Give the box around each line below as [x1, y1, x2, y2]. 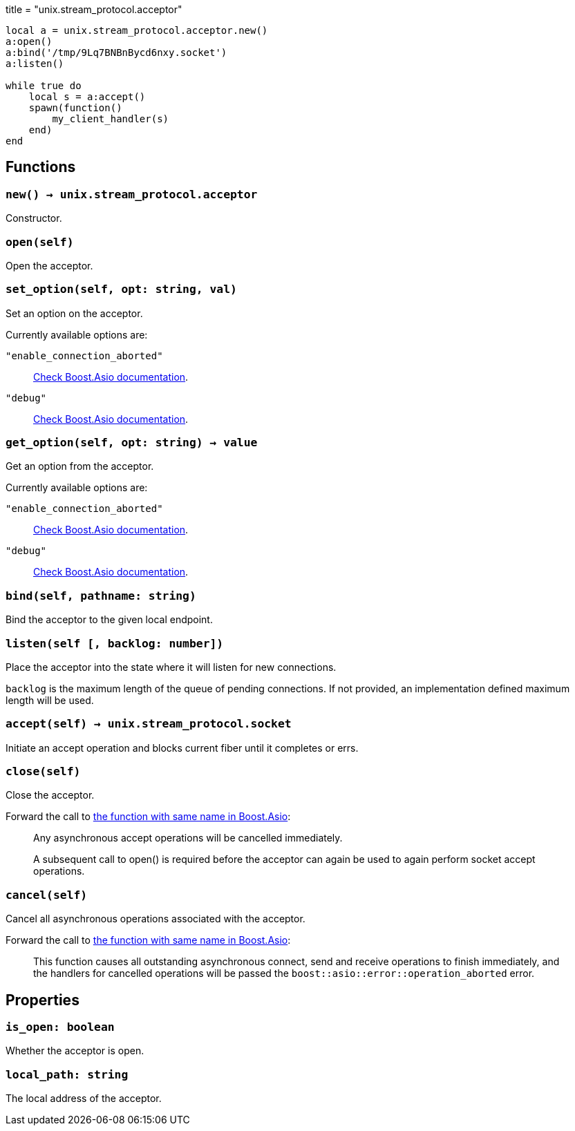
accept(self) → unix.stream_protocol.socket [6, 717, 292, 731]
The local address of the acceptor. [6, 1092, 162, 1105]
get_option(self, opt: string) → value [6, 436, 258, 450]
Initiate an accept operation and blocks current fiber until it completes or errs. [6, 741, 359, 754]
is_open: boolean [6, 1020, 115, 1034]
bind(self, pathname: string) [6, 589, 196, 602]
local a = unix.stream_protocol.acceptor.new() [6, 25, 268, 36]
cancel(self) [6, 888, 88, 902]
